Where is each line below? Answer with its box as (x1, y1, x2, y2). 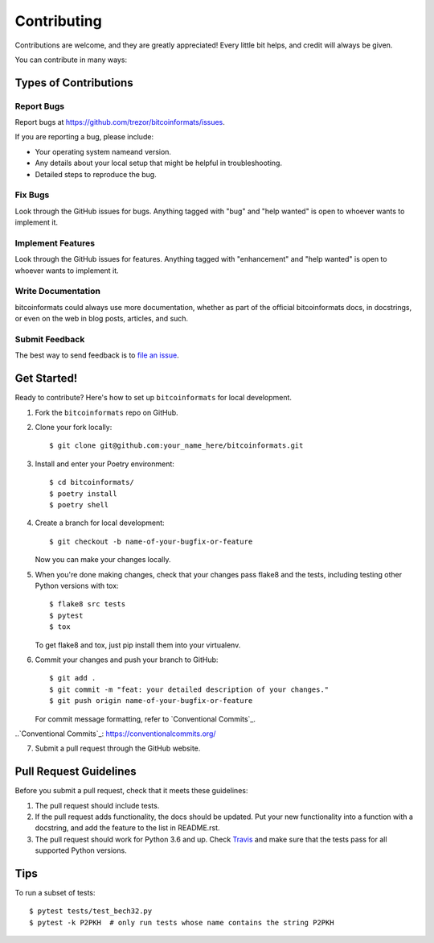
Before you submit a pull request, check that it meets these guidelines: (14, 786, 248, 796)
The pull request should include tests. (35, 800, 160, 810)
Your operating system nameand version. (35, 147, 172, 156)
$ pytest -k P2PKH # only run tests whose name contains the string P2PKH (29, 918, 334, 927)
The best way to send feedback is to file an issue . (14, 350, 180, 360)
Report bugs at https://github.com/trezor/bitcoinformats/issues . (14, 118, 225, 127)
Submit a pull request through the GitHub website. (35, 743, 201, 753)
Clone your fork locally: (35, 423, 113, 432)
